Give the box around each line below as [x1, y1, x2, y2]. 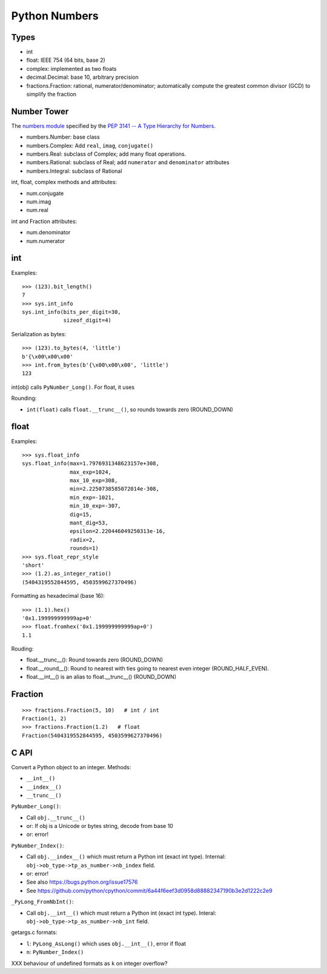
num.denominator [26, 229, 71, 236]
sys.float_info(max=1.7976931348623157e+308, [22, 460, 160, 467]
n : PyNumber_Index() [26, 949, 84, 956]
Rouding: [11, 645, 34, 652]
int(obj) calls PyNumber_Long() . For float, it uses [11, 383, 135, 391]
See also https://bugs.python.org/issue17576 [26, 878, 138, 886]
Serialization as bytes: [11, 330, 67, 337]
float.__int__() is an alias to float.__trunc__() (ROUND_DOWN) [26, 673, 177, 681]
